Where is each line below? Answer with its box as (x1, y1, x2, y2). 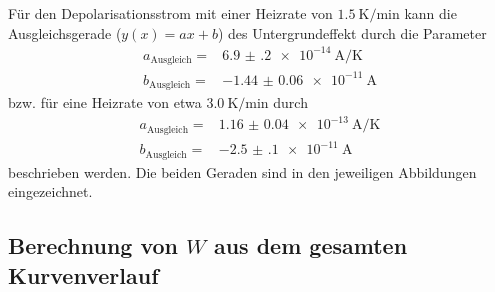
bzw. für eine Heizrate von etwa (8, 92, 202, 113)
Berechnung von (8, 230, 179, 261)
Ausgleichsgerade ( (8, 22, 122, 43)
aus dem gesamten (213, 230, 408, 261)
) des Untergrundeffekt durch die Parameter (217, 22, 487, 43)
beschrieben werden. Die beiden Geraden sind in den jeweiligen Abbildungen (8, 161, 477, 182)
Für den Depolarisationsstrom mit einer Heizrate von (8, 3, 333, 23)
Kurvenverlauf (8, 259, 159, 290)
